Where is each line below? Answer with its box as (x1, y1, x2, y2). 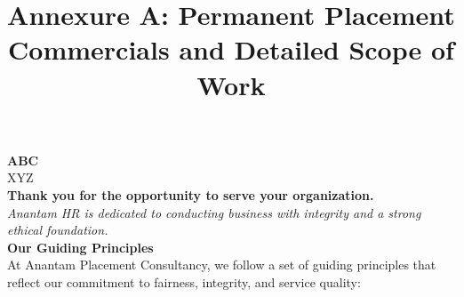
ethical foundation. (7, 221, 108, 239)
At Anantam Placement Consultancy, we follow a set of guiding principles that (7, 255, 436, 274)
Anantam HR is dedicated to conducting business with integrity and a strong (7, 203, 421, 221)
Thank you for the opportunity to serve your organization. (7, 185, 374, 204)
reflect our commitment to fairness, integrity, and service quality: (7, 272, 361, 291)
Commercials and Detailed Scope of (8, 31, 454, 68)
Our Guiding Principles (7, 237, 154, 256)
